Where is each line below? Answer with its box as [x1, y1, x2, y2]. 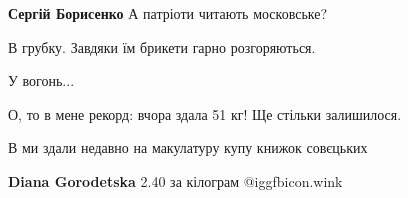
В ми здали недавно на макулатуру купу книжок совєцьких [8, 137, 368, 158]
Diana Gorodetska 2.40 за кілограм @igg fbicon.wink [8, 170, 343, 191]
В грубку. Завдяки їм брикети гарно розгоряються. [8, 36, 316, 57]
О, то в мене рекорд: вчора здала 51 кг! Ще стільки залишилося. [8, 103, 402, 124]
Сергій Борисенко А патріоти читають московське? [8, 3, 328, 23]
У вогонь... [8, 70, 75, 91]
